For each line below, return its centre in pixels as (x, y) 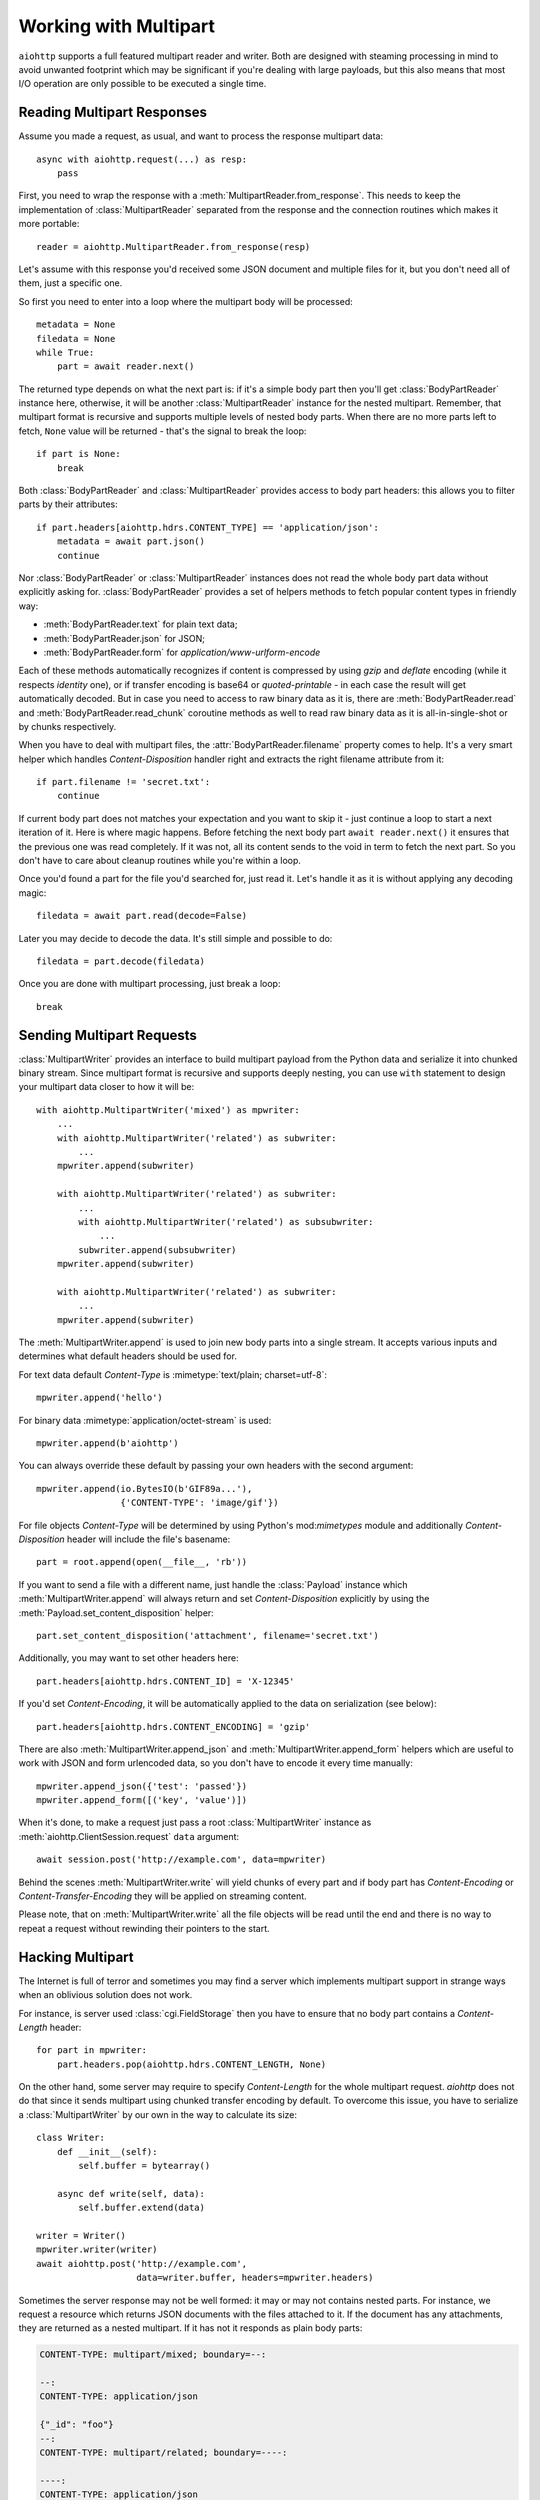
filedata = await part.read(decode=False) (142, 916)
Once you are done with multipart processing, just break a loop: (149, 984)
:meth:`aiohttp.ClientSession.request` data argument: (129, 1836)
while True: (65, 352)
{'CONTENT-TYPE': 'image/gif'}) (199, 1503)
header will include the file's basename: (148, 1539)
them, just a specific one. (70, 283)
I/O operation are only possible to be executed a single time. (142, 84)
